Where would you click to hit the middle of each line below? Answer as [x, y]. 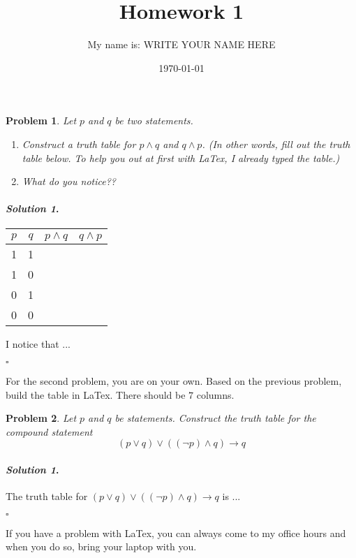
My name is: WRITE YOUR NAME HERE [181, 44]
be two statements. [154, 120]
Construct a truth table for [79, 144]
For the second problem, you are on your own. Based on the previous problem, [174, 381]
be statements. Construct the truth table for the [215, 418]
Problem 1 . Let [41, 120]
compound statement [49, 431]
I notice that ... [38, 344]
